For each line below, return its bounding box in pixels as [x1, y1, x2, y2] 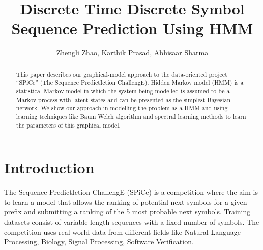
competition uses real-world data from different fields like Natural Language [4, 226, 241, 237]
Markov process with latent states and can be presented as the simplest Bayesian [16, 95, 231, 104]
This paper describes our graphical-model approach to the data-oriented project [16, 70, 227, 78]
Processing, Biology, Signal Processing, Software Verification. [4, 236, 194, 247]
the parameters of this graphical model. [16, 120, 121, 129]
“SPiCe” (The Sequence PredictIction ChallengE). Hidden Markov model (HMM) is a [16, 78, 244, 87]
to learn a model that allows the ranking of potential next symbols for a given [4, 196, 247, 207]
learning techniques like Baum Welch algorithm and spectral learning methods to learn [16, 112, 246, 120]
